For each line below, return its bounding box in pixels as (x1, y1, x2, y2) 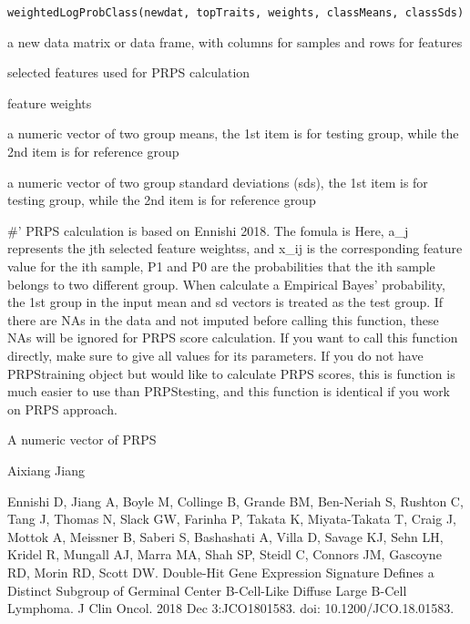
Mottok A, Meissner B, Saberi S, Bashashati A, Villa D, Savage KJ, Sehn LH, (7, 527, 444, 546)
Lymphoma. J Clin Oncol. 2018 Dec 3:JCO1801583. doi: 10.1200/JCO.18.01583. (7, 598, 455, 618)
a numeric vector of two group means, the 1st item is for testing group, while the (7, 124, 459, 143)
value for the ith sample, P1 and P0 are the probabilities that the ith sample (7, 257, 435, 275)
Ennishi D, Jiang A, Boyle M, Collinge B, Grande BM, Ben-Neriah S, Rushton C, (7, 491, 464, 510)
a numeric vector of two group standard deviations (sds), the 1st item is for (7, 172, 428, 191)
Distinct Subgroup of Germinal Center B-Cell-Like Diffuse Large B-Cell (7, 580, 407, 599)
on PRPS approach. (7, 399, 117, 418)
